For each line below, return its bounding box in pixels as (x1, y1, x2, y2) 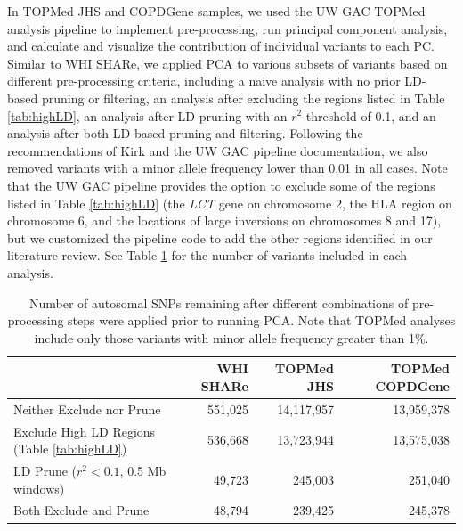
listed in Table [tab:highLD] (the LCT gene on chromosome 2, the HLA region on (7, 193, 452, 212)
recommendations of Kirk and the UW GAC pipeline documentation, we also (7, 141, 428, 159)
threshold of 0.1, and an (305, 106, 436, 125)
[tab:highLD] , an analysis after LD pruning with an (7, 106, 288, 125)
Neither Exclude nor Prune (13, 399, 161, 418)
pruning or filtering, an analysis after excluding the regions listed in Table (41, 88, 445, 107)
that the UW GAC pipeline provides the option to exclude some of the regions (7, 176, 435, 194)
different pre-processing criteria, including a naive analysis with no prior (7, 71, 401, 90)
